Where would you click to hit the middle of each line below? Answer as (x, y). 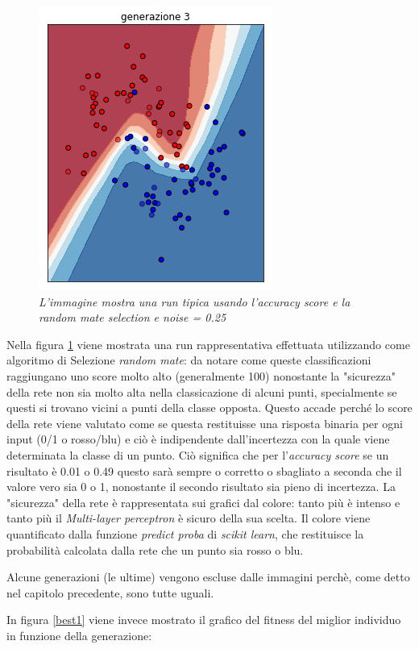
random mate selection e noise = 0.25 (133, 317)
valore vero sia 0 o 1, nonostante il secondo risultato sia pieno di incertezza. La (201, 487)
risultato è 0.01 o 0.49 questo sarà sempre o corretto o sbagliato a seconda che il (204, 470)
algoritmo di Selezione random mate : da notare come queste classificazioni (189, 360)
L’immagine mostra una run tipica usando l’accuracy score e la (195, 301)
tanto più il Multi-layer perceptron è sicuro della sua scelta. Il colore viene (189, 518)
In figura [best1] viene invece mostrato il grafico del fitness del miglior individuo (204, 620)
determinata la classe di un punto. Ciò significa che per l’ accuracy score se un (198, 454)
